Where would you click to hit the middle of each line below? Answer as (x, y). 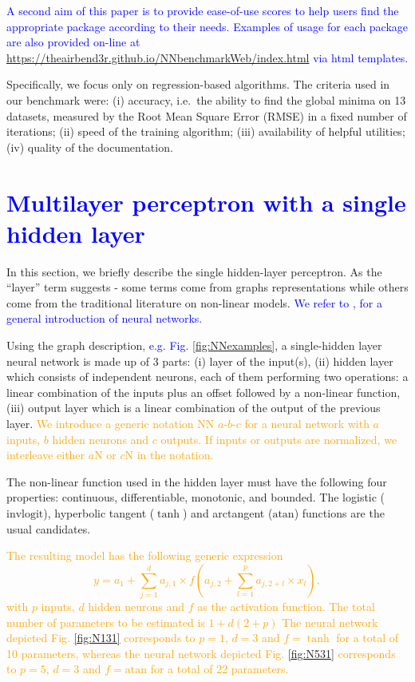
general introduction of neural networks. (105, 318)
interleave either (46, 455)
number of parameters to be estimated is (106, 622)
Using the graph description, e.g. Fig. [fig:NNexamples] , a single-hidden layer (194, 345)
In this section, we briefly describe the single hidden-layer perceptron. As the (194, 271)
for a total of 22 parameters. (219, 669)
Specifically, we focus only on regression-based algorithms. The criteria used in (198, 84)
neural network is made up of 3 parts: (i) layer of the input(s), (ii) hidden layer (200, 361)
